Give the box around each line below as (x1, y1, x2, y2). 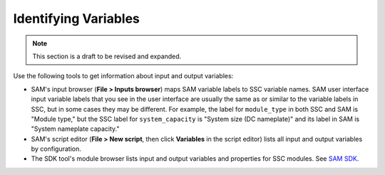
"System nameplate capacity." (31, 124, 120, 133)
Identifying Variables (13, 11, 140, 26)
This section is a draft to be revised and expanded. (32, 52, 182, 60)
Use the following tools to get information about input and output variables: (13, 72, 234, 80)
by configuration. (31, 144, 82, 153)
